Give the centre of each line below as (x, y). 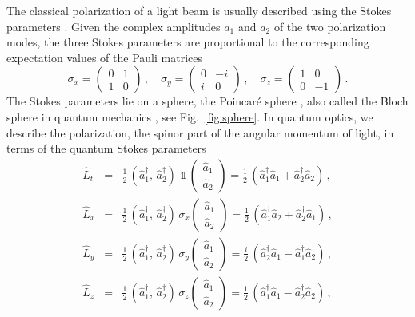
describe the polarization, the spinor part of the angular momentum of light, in (200, 132)
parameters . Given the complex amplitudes (114, 26)
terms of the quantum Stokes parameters (106, 148)
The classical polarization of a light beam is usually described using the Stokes (199, 10)
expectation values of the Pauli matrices (104, 57)
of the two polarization (330, 26)
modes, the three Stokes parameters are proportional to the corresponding (188, 42)
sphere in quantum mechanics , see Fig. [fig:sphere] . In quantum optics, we (190, 116)
